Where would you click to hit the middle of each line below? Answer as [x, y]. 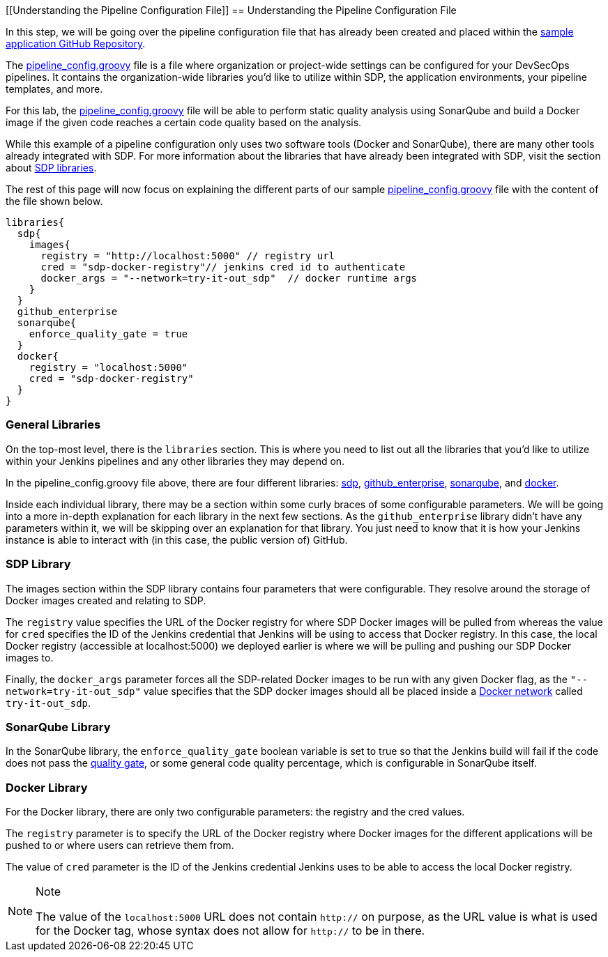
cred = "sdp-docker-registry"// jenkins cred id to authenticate [223, 267]
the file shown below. [54, 201]
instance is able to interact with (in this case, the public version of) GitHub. [177, 539]
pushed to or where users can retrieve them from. [120, 845]
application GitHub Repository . [76, 44]
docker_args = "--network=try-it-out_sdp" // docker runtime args [229, 278]
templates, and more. [54, 89]
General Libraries [53, 425]
